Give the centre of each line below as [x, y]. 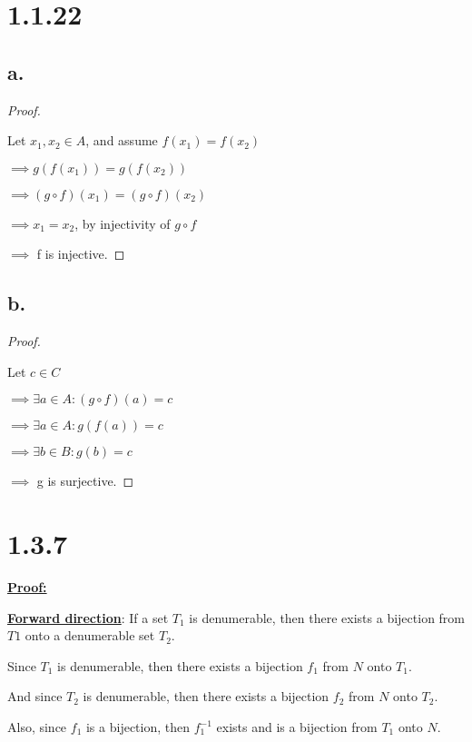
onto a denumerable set [90, 635]
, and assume [122, 140]
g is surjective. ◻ [85, 481]
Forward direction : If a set [88, 617]
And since [35, 696]
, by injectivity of [123, 223]
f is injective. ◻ [81, 254]
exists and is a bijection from [297, 727]
